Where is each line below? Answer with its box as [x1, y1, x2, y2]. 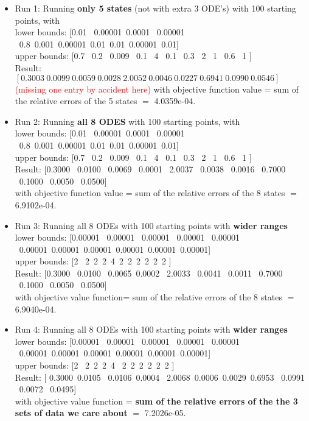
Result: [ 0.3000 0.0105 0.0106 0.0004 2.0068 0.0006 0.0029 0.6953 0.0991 [15, 370, 305, 383]
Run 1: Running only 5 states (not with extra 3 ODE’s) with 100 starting [15, 2, 296, 14]
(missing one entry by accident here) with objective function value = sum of [15, 82, 299, 95]
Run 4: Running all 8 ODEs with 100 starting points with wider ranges [15, 323, 288, 336]
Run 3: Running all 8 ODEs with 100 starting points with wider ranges [15, 219, 288, 232]
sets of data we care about [15, 406, 128, 419]
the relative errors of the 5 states [15, 94, 137, 107]
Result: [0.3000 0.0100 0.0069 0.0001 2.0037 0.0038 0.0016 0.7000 [15, 163, 286, 175]
